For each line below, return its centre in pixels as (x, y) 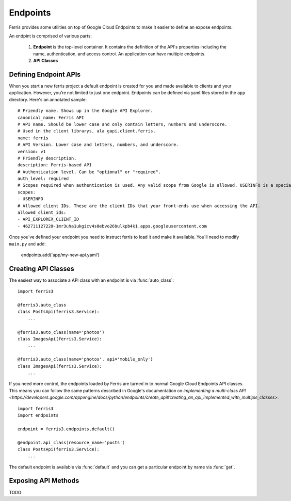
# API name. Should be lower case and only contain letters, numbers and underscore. (122, 124)
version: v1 (32, 151)
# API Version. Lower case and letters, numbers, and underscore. (98, 145)
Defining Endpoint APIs (45, 74)
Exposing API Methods (44, 481)
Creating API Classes (42, 268)
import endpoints (38, 415)
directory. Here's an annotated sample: (48, 99)
